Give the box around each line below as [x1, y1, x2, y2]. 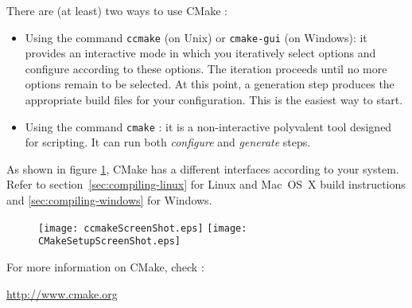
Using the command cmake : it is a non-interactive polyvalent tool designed [25, 118, 392, 135]
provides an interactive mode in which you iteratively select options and [25, 45, 376, 61]
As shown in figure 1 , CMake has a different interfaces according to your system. [6, 160, 399, 177]
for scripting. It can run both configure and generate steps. [25, 134, 311, 150]
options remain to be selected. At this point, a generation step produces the [25, 76, 395, 92]
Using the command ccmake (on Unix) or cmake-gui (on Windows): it [25, 29, 367, 45]
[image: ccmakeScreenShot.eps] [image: [38, 222, 247, 234]
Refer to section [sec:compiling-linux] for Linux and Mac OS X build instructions [6, 176, 406, 193]
